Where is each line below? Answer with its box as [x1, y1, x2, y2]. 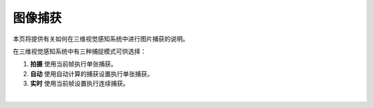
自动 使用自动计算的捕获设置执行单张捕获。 [30, 69, 154, 78]
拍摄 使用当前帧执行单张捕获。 [30, 60, 117, 69]
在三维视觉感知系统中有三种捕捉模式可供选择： [12, 47, 147, 55]
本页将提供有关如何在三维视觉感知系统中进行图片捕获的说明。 [12, 35, 189, 43]
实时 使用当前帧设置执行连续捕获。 [30, 80, 130, 88]
